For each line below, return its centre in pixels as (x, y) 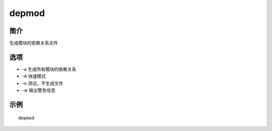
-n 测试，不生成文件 (43, 83)
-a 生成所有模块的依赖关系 (49, 69)
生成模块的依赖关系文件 (33, 43)
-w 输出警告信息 (39, 90)
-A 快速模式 (34, 76)
